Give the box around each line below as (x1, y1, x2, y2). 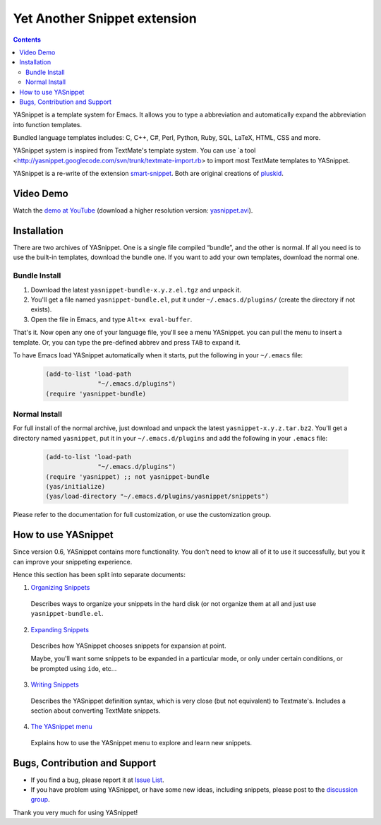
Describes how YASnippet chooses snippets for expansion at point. (30, 641, 226, 650)
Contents (13, 35, 42, 44)
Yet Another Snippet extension (13, 11, 197, 26)
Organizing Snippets (30, 583, 90, 592)
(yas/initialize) (45, 482, 106, 490)
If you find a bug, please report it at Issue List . (30, 776, 164, 784)
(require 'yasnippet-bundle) (45, 389, 147, 398)
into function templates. (13, 120, 83, 129)
